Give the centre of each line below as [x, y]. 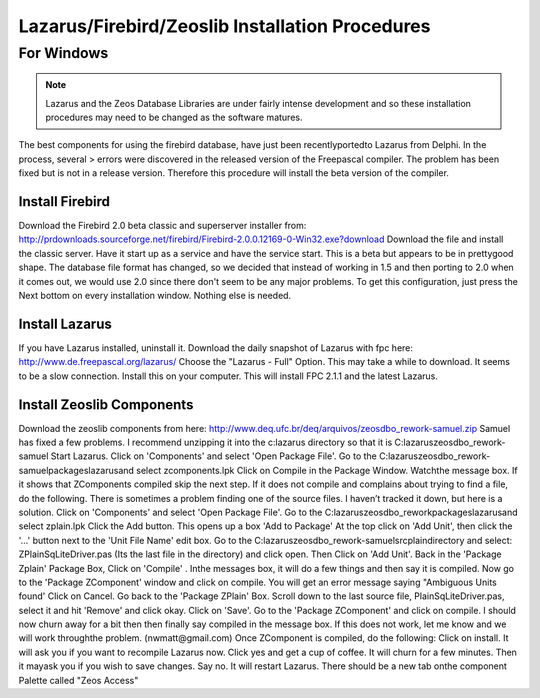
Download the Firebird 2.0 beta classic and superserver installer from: [162, 226]
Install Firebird [64, 201]
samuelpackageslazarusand [76, 470]
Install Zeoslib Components [106, 404]
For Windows [63, 53]
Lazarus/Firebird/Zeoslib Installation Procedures [224, 26]
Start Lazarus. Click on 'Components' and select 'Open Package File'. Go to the [213, 456]
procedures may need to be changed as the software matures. [174, 117]
